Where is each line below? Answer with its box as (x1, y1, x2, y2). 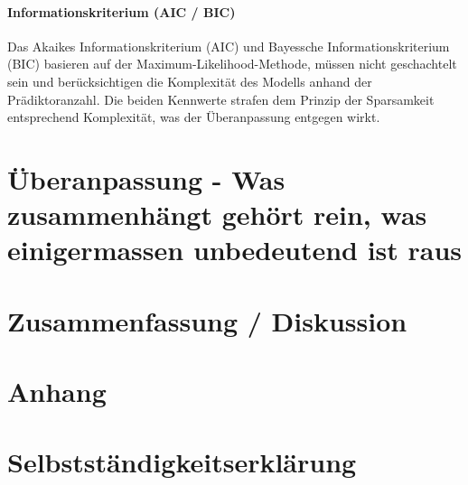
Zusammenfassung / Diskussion (7, 302, 407, 339)
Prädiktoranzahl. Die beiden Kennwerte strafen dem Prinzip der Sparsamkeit (7, 89, 435, 108)
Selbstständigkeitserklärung (7, 443, 357, 480)
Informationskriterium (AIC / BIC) (7, 2, 236, 21)
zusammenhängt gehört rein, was (7, 196, 427, 233)
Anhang (7, 373, 107, 410)
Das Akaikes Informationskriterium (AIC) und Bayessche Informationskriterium (7, 36, 450, 55)
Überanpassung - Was (7, 160, 285, 197)
